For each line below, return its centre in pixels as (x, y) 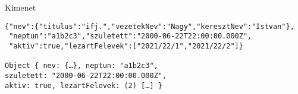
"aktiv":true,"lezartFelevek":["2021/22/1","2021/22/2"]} (126, 46)
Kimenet (21, 7)
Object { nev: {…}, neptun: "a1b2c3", (81, 66)
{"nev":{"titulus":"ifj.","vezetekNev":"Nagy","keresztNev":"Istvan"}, (150, 26)
